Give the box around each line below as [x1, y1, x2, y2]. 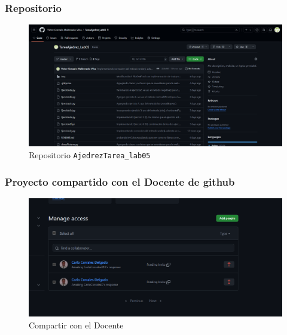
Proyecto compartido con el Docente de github [5, 174, 235, 189]
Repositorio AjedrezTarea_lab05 [29, 148, 151, 161]
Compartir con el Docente [29, 318, 124, 331]
